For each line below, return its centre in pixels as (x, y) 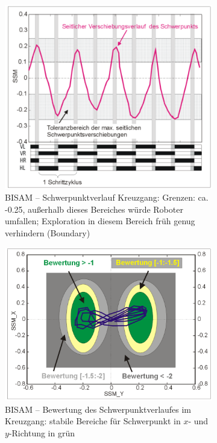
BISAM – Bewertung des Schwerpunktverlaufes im (98, 409)
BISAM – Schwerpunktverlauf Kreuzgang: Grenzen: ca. (107, 197)
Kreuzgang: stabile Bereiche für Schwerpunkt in (93, 421)
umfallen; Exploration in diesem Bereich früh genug (100, 221)
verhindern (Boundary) (48, 233)
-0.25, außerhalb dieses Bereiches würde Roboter (94, 209)
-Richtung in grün (42, 433)
